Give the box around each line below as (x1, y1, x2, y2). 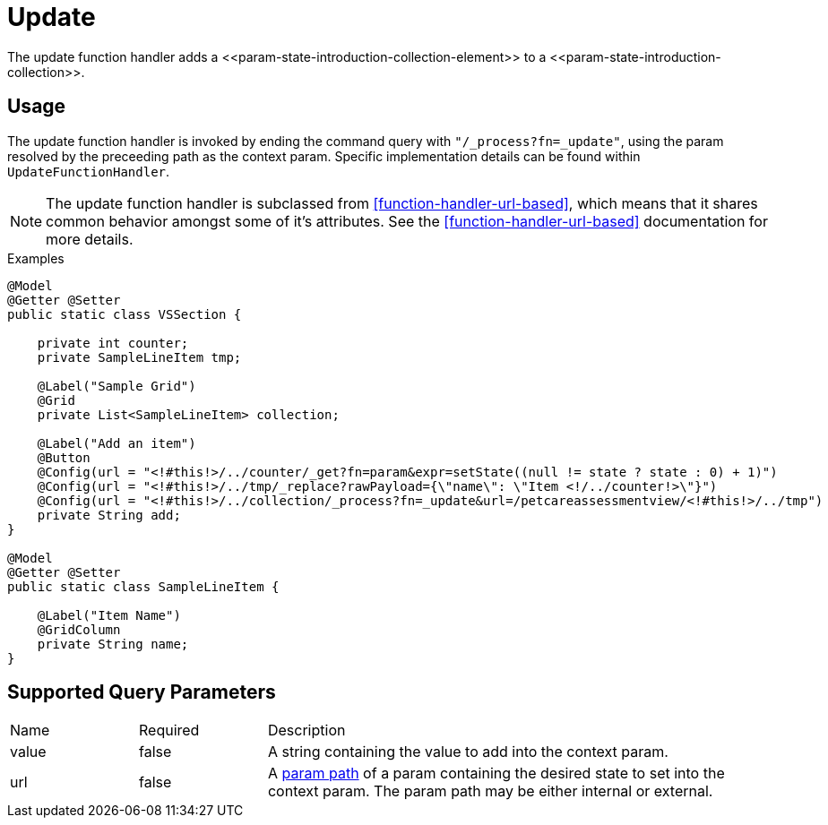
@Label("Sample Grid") (37, 378, 196, 393)
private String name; (37, 636, 189, 651)
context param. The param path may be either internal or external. (267, 782, 713, 801)
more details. (46, 229, 134, 248)
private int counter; (37, 335, 189, 350)
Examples (7, 250, 65, 266)
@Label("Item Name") (37, 607, 181, 623)
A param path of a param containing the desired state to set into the (267, 764, 725, 783)
